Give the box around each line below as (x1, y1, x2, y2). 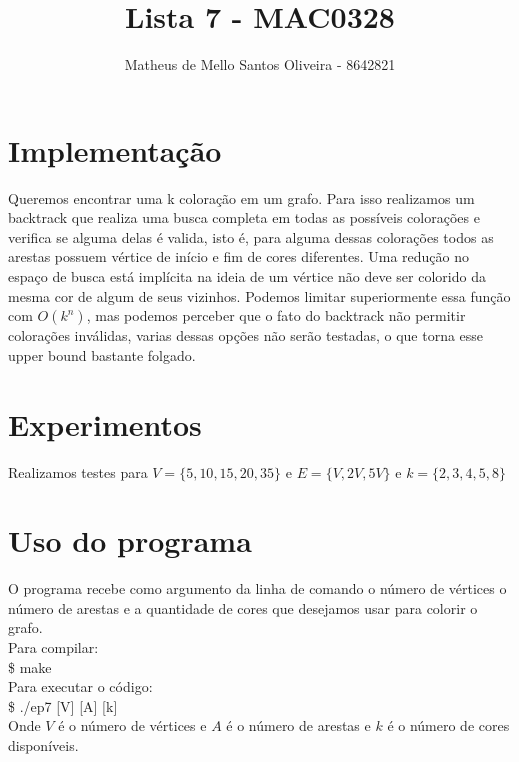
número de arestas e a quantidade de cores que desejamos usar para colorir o (8, 597, 478, 618)
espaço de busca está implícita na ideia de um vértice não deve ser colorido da (8, 266, 486, 287)
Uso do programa (8, 520, 252, 561)
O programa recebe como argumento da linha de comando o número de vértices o (8, 578, 507, 599)
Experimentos (8, 403, 202, 444)
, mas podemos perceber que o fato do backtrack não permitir (86, 305, 466, 326)
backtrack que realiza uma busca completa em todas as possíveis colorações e (8, 207, 480, 228)
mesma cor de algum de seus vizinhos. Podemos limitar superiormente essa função (8, 285, 511, 306)
